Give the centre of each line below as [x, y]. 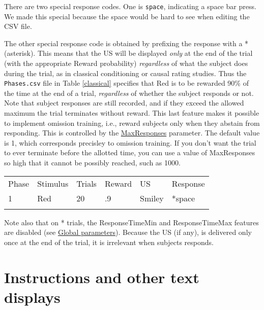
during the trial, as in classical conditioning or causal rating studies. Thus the [125, 73]
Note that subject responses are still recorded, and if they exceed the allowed [124, 103]
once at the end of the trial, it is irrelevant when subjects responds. [109, 242]
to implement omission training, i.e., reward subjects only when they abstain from [132, 123]
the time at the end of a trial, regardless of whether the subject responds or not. [129, 93]
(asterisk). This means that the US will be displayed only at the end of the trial [128, 53]
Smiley [152, 198]
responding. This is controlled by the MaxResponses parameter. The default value [132, 133]
